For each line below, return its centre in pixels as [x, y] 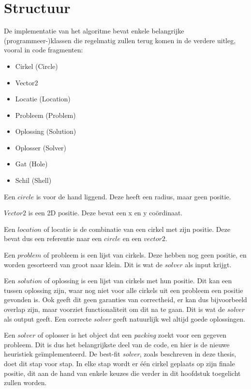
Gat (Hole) [31, 164]
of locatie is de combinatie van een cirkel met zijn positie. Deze [137, 229]
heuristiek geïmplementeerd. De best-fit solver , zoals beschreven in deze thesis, [120, 354]
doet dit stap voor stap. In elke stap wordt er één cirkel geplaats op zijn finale [119, 363]
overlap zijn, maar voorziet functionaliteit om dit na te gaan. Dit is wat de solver [124, 309]
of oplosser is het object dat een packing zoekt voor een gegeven [132, 335]
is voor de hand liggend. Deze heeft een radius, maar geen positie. [133, 196]
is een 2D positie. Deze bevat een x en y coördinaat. [105, 213]
